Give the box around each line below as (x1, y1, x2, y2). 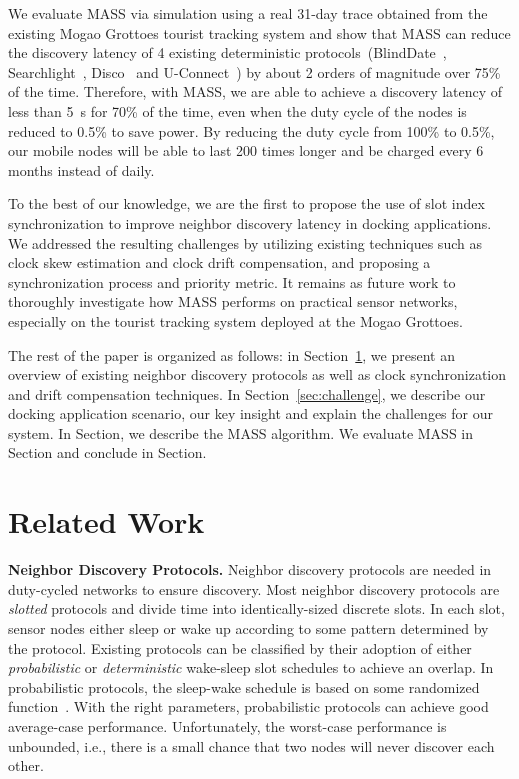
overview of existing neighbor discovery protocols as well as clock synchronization (8, 364, 507, 385)
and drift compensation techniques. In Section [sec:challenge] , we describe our (8, 383, 486, 404)
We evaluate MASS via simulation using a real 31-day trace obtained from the (8, 3, 488, 23)
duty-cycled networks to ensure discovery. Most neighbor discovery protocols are (8, 578, 500, 599)
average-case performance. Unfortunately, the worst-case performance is (8, 715, 447, 736)
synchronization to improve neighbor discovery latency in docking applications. (8, 212, 492, 233)
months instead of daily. (8, 159, 155, 180)
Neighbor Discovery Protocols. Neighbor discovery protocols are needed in (8, 559, 492, 580)
